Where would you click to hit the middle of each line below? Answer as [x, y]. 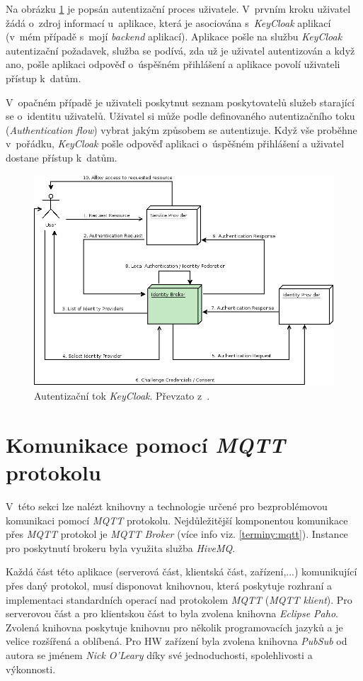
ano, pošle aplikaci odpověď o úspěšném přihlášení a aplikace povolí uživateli [173, 64]
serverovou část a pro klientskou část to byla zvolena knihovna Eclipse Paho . [172, 613]
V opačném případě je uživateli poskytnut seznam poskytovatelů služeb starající [180, 102]
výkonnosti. [31, 669]
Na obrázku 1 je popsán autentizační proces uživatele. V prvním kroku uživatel [178, 9]
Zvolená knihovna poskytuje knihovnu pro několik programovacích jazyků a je [174, 627]
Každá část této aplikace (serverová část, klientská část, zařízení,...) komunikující [181, 572]
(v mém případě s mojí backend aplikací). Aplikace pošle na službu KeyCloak [174, 36]
